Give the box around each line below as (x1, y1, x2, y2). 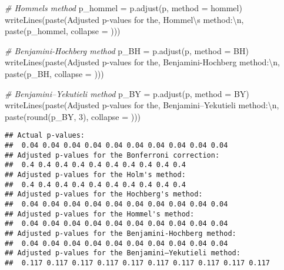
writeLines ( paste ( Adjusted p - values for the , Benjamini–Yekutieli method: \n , (5, 99, 279, 111)
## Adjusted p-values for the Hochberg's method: (5, 190, 203, 199)
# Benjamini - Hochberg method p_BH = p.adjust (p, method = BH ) (5, 44, 249, 56)
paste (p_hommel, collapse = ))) (5, 25, 121, 37)
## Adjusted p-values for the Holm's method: (5, 170, 186, 179)
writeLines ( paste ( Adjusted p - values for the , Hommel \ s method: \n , (5, 13, 244, 25)
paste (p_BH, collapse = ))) (5, 67, 104, 79)
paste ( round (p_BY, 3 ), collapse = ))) (5, 110, 141, 122)
